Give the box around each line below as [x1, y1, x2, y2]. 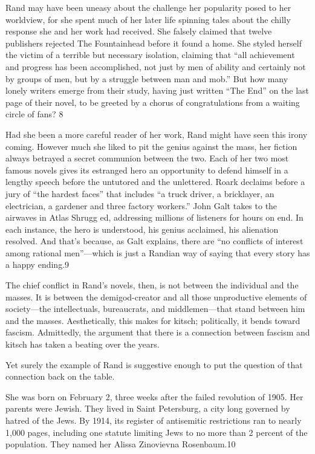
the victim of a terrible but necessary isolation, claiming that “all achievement [5, 48, 295, 61]
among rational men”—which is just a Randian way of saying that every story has [5, 246, 310, 259]
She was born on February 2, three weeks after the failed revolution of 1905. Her [5, 390, 304, 403]
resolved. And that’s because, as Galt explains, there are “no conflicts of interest [5, 235, 304, 247]
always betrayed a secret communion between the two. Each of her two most [5, 152, 289, 164]
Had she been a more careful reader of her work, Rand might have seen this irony [5, 128, 308, 140]
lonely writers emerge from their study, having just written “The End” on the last [5, 84, 310, 97]
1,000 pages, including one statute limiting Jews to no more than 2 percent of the [5, 426, 308, 438]
